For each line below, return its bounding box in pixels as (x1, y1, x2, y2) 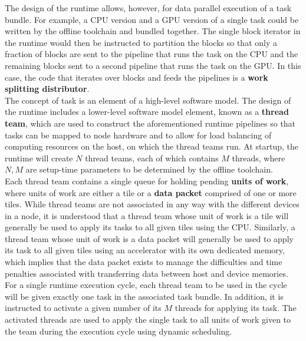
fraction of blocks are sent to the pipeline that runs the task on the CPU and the (5, 48, 298, 60)
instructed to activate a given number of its (5, 302, 162, 314)
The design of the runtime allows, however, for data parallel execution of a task (5, 2, 292, 14)
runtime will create (5, 151, 73, 164)
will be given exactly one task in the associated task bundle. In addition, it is (5, 290, 284, 302)
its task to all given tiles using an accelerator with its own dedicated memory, (5, 244, 285, 256)
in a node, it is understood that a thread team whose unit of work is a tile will (5, 209, 289, 221)
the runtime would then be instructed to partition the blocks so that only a (5, 36, 277, 48)
